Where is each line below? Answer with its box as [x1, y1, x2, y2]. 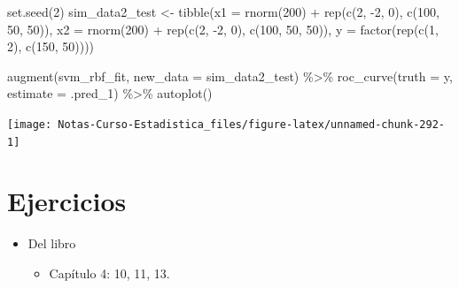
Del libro [27, 234, 76, 253]
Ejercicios [7, 183, 127, 219]
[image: [7, 117, 52, 131]
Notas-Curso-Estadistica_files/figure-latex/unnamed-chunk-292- [58, 117, 445, 131]
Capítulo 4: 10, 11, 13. [49, 264, 170, 282]
